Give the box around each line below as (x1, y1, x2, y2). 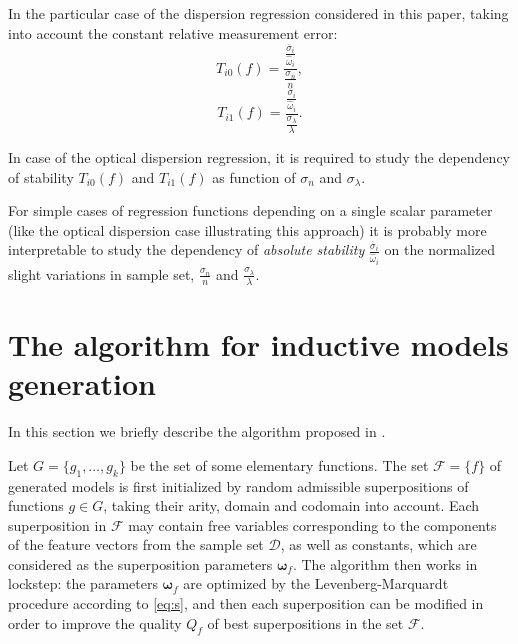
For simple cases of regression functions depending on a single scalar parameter (8, 200, 493, 221)
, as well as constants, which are (280, 534, 477, 555)
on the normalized (384, 239, 496, 260)
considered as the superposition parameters (8, 553, 273, 574)
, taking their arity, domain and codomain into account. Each (103, 495, 480, 516)
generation (8, 363, 156, 404)
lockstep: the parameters (8, 573, 158, 594)
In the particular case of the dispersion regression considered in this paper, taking (8, 3, 509, 23)
